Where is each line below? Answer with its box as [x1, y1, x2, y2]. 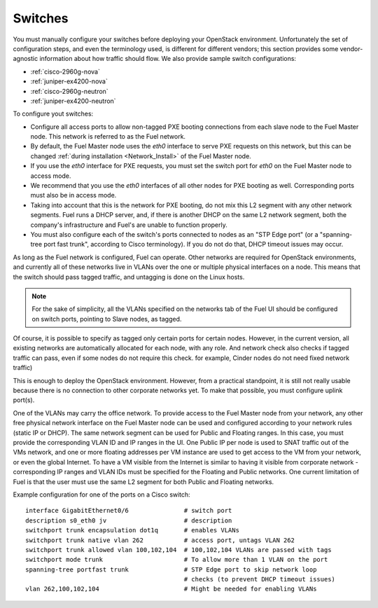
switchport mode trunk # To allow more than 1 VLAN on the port [25, 555, 328, 564]
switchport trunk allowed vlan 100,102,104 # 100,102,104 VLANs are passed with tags [25, 546, 332, 553]
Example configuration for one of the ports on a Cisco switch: [13, 490, 190, 499]
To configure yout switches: [13, 109, 94, 118]
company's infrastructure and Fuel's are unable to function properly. [30, 221, 227, 229]
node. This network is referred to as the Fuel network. [30, 132, 185, 141]
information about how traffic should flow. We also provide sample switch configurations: [39, 55, 297, 63]
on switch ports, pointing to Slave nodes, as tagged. [31, 315, 182, 323]
